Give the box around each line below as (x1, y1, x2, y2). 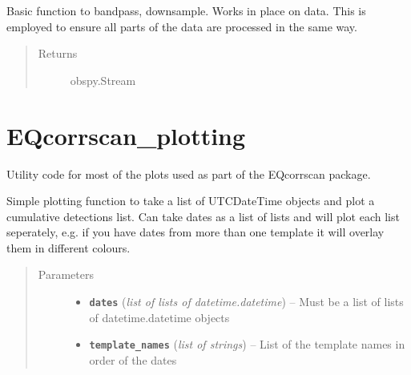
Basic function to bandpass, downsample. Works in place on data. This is (6, 2, 366, 18)
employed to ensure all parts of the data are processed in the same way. (6, 18, 357, 34)
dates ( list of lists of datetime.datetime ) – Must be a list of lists (89, 293, 404, 310)
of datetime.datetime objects (89, 308, 230, 325)
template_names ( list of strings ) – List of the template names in (89, 336, 405, 353)
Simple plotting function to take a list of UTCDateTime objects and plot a (6, 192, 375, 209)
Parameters (38, 266, 94, 283)
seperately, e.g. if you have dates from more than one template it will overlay (6, 224, 385, 240)
